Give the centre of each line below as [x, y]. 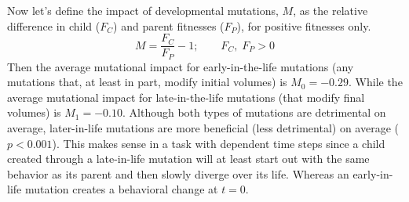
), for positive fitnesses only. [304, 25]
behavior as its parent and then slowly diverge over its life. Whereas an [178, 173]
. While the [376, 82]
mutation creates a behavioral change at [121, 189]
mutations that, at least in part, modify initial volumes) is [147, 82]
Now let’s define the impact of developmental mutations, [143, 10]
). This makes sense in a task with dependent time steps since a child [219, 143]
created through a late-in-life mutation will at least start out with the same [188, 159]
